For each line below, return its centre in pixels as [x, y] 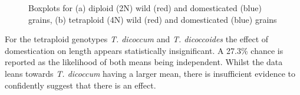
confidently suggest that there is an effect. [80, 85]
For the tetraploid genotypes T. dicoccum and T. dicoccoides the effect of [137, 39]
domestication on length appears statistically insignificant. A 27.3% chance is [144, 50]
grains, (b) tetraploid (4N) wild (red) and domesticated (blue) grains [153, 19]
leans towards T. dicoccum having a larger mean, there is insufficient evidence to [150, 73]
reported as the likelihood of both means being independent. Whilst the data [144, 62]
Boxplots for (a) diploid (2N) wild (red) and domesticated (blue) [145, 8]
